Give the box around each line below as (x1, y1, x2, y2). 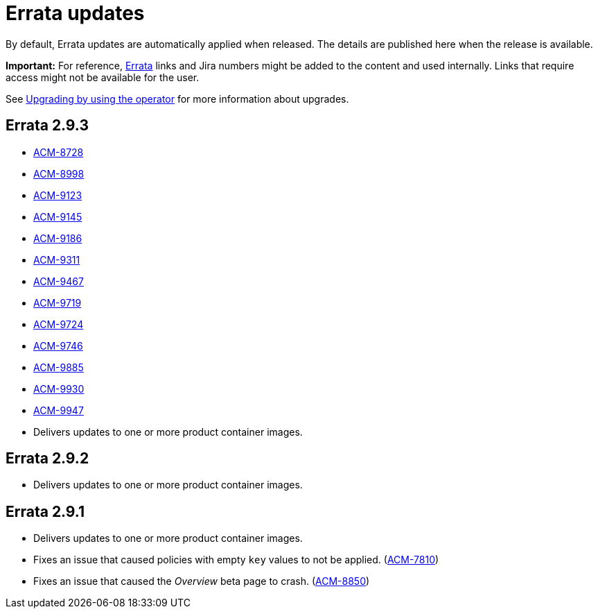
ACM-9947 (33, 404, 84, 416)
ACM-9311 (33, 253, 80, 266)
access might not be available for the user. (6, 71, 200, 83)
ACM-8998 (33, 167, 85, 180)
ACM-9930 (33, 382, 85, 395)
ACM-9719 (33, 296, 82, 309)
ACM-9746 (33, 339, 83, 352)
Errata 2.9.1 (6, 502, 85, 520)
